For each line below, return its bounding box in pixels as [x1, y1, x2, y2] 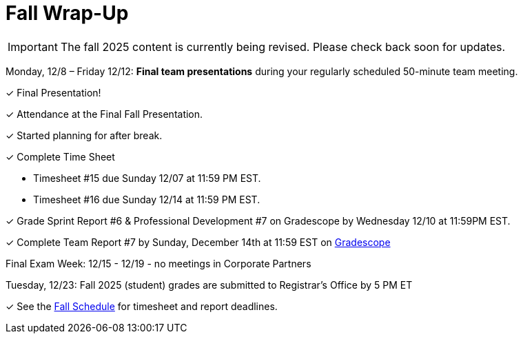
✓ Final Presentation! [6, 86, 101, 99]
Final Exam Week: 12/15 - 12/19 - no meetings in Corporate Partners [6, 257, 311, 269]
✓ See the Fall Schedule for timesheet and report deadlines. [6, 300, 278, 312]
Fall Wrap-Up [6, 1, 129, 25]
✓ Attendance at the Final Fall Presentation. [6, 107, 203, 120]
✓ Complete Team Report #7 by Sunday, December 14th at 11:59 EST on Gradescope [6, 236, 391, 248]
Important [8, 39, 58, 54]
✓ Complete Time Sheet [6, 150, 115, 163]
